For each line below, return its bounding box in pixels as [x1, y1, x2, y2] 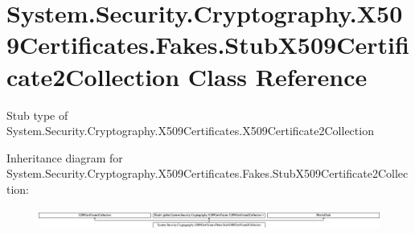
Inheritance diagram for [6, 149, 123, 166]
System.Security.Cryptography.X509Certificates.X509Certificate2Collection [6, 122, 374, 139]
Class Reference [187, 60, 368, 92]
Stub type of [6, 106, 68, 123]
